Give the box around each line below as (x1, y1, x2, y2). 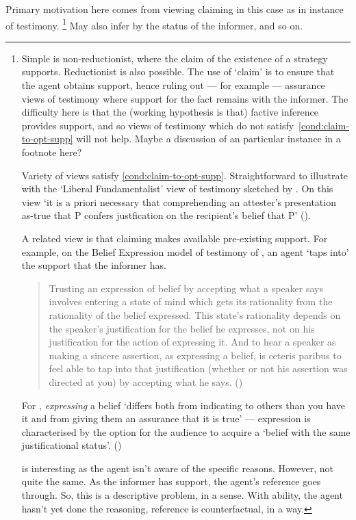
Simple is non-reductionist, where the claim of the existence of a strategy (21, 51, 328, 65)
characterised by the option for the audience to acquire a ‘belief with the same (21, 424, 351, 439)
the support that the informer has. (21, 258, 166, 272)
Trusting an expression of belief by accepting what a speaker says (49, 281, 323, 295)
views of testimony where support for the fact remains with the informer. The (21, 91, 348, 105)
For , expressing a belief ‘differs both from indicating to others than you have (21, 398, 346, 412)
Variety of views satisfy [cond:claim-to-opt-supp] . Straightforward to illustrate (21, 168, 348, 182)
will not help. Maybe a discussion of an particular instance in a (76, 131, 341, 146)
